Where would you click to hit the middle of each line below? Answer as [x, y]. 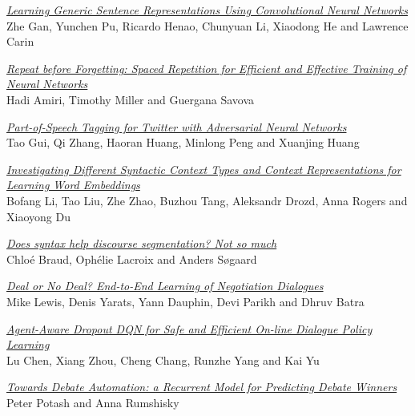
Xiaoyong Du [38, 216]
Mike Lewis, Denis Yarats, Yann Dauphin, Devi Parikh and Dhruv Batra [185, 301]
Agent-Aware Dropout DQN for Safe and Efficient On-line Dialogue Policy [189, 328]
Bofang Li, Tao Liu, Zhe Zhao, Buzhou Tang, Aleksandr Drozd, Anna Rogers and [207, 200]
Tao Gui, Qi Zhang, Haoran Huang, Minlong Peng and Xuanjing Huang [183, 142]
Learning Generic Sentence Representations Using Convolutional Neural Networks [207, 10]
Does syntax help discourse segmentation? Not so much [142, 243]
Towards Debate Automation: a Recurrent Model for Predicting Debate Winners [202, 387]
